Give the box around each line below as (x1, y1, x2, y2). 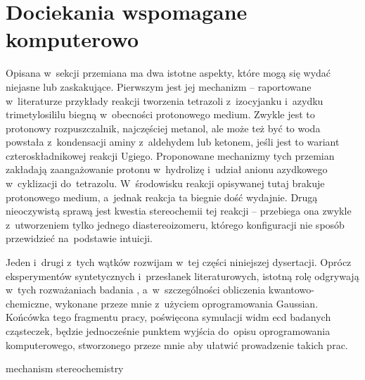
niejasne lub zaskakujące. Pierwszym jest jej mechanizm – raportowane (6, 79, 312, 94)
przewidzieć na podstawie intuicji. (6, 231, 153, 246)
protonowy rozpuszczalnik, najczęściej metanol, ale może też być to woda (6, 120, 321, 135)
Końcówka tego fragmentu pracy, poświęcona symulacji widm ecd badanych (6, 310, 331, 324)
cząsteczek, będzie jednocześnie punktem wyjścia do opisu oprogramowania (6, 324, 331, 338)
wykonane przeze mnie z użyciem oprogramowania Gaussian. (55, 296, 319, 310)
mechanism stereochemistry (6, 361, 124, 376)
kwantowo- (268, 282, 314, 297)
